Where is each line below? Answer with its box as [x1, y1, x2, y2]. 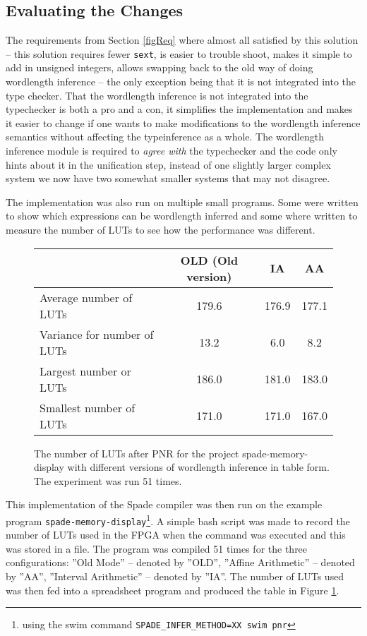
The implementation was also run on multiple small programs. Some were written [6, 194, 359, 209]
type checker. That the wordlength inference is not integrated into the [6, 88, 308, 102]
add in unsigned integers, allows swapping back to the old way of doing [6, 60, 313, 75]
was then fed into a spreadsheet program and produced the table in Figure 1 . [6, 582, 339, 597]
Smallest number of [40, 399, 136, 416]
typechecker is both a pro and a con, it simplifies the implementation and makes [6, 102, 353, 116]
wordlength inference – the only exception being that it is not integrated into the [6, 74, 356, 89]
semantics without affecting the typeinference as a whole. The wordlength [6, 129, 324, 144]
